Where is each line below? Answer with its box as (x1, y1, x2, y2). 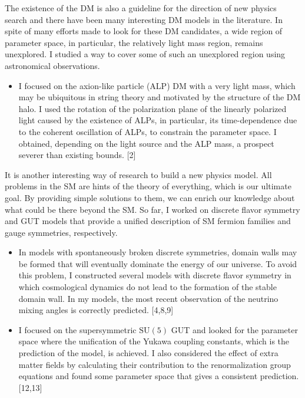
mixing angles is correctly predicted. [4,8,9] (18, 304, 174, 316)
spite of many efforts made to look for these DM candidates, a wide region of (5, 25, 283, 37)
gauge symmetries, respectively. (5, 226, 118, 238)
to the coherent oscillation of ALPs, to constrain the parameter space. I (18, 125, 277, 137)
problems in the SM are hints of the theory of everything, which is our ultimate (5, 180, 291, 192)
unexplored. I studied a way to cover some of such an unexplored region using (5, 48, 286, 60)
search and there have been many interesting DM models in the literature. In (5, 13, 283, 25)
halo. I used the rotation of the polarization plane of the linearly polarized (18, 102, 287, 114)
